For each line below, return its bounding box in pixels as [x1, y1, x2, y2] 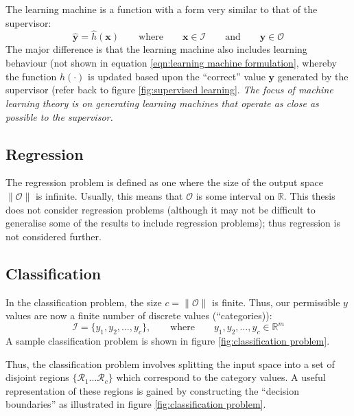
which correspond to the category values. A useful [116, 370, 326, 384]
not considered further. [5, 229, 102, 243]
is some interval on [196, 188, 275, 203]
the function [5, 69, 57, 83]
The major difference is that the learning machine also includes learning [5, 42, 307, 56]
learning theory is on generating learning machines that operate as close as [5, 96, 319, 110]
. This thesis [283, 188, 335, 203]
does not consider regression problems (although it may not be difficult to [5, 202, 316, 216]
